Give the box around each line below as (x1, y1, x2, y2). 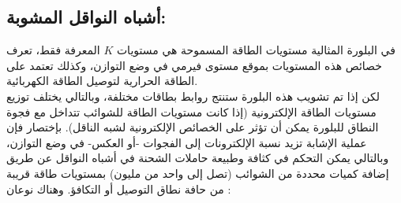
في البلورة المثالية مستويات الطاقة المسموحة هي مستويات (116, 42, 395, 58)
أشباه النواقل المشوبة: (6, 5, 167, 29)
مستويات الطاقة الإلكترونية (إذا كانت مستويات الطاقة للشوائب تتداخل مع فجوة (6, 103, 377, 120)
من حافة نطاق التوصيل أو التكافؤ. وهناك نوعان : (6, 180, 231, 197)
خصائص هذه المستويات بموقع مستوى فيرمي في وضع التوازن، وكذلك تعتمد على (6, 57, 382, 73)
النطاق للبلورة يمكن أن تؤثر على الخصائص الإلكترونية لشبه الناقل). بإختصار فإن (6, 119, 379, 135)
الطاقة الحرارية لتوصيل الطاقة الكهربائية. (6, 72, 198, 89)
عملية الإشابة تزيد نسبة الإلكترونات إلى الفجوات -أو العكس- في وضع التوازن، (6, 134, 367, 150)
